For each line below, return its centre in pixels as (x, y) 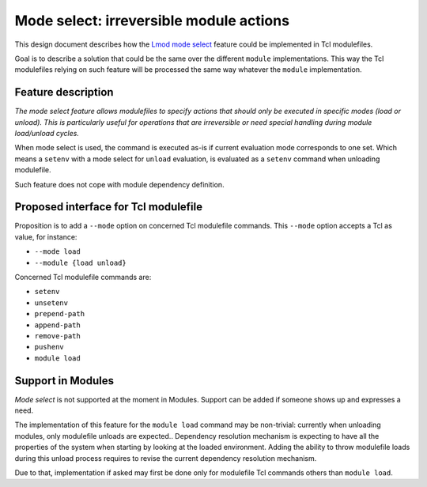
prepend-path (60, 314)
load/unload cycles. (47, 134)
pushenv (49, 347)
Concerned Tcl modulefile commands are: (83, 277)
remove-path (57, 336)
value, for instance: (46, 236)
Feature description (64, 92)
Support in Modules (64, 381)
